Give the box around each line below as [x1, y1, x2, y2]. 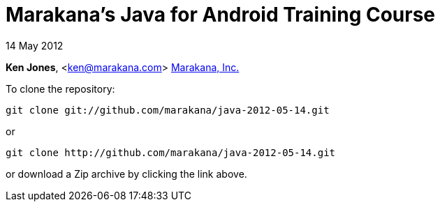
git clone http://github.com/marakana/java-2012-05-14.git [6, 146, 336, 158]
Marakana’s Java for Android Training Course [6, 3, 436, 26]
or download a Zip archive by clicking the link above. [6, 167, 247, 180]
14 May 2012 [6, 39, 64, 52]
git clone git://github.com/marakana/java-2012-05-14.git [6, 104, 330, 116]
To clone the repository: [6, 82, 115, 95]
